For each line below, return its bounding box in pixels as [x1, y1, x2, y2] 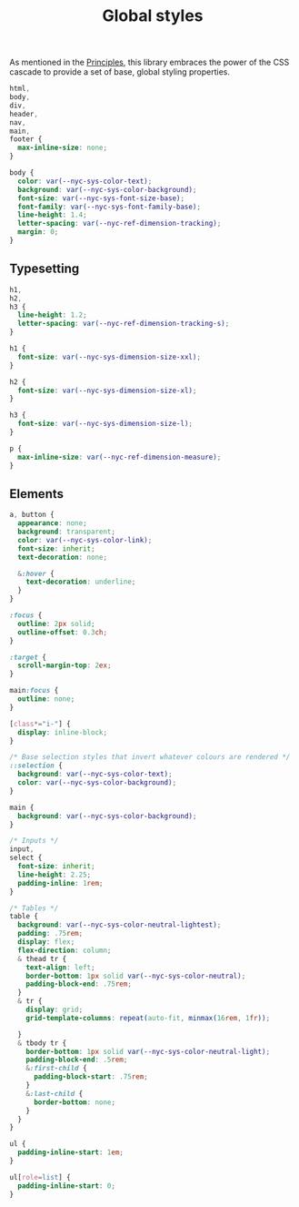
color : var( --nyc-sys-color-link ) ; [17, 535, 153, 544]
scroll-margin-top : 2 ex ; [17, 661, 112, 670]
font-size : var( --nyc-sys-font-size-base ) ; [17, 193, 184, 203]
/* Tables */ [9, 903, 59, 913]
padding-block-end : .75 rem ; [25, 979, 132, 989]
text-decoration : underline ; [25, 577, 136, 587]
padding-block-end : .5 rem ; [25, 1055, 128, 1065]
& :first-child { [25, 1064, 88, 1073]
